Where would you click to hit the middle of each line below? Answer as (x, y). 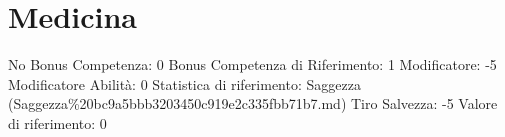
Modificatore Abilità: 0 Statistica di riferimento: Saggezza (184, 83)
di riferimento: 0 (57, 122)
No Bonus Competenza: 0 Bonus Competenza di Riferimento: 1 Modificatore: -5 (252, 64)
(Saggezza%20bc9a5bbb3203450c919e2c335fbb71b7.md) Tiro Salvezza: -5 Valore (253, 103)
